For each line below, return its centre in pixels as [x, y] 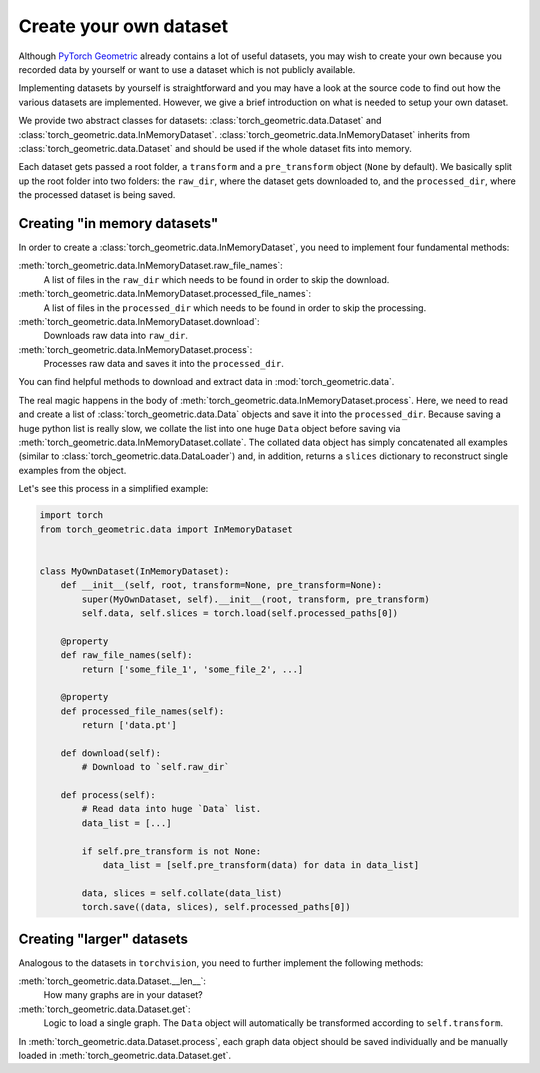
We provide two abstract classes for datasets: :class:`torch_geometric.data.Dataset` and [200, 121]
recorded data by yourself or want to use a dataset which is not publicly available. [187, 69]
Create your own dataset [123, 26]
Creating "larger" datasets [103, 938]
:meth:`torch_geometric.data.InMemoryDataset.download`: [139, 321]
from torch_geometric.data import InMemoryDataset [166, 529]
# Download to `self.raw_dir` [155, 767]
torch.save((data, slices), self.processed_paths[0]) [216, 907]
